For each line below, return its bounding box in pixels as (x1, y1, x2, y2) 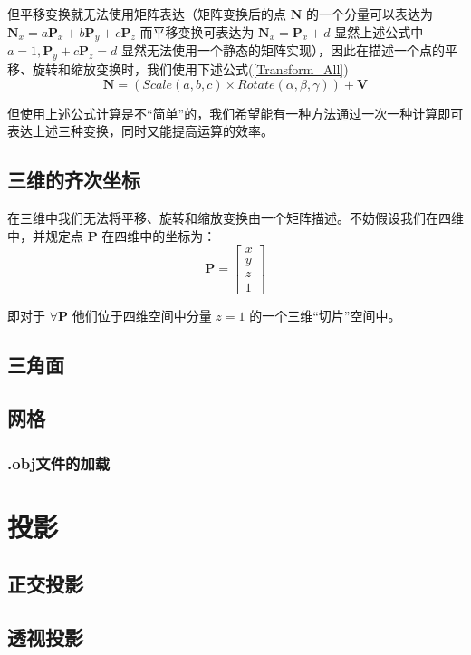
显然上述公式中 (334, 22, 424, 41)
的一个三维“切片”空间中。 (249, 306, 401, 325)
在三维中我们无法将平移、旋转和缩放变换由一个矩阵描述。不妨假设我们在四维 (7, 208, 464, 227)
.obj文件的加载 (7, 451, 111, 474)
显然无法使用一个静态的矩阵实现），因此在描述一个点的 (121, 41, 446, 60)
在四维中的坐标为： (101, 226, 216, 245)
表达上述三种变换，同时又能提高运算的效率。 (7, 121, 274, 140)
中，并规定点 (7, 226, 83, 245)
